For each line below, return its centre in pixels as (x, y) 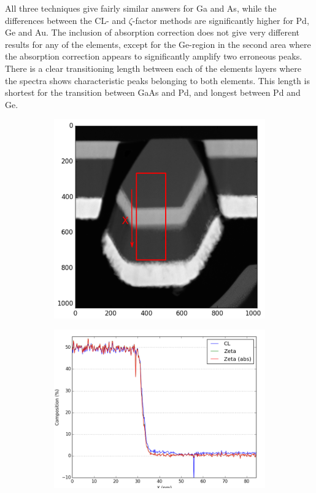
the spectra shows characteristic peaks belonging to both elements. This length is (157, 80)
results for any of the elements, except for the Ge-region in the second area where (158, 44)
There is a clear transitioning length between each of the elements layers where (153, 68)
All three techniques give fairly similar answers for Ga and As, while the (141, 8)
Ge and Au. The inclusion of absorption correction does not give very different (152, 32)
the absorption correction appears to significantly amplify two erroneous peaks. (154, 56)
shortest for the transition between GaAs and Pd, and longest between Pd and (153, 92)
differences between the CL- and (66, 20)
